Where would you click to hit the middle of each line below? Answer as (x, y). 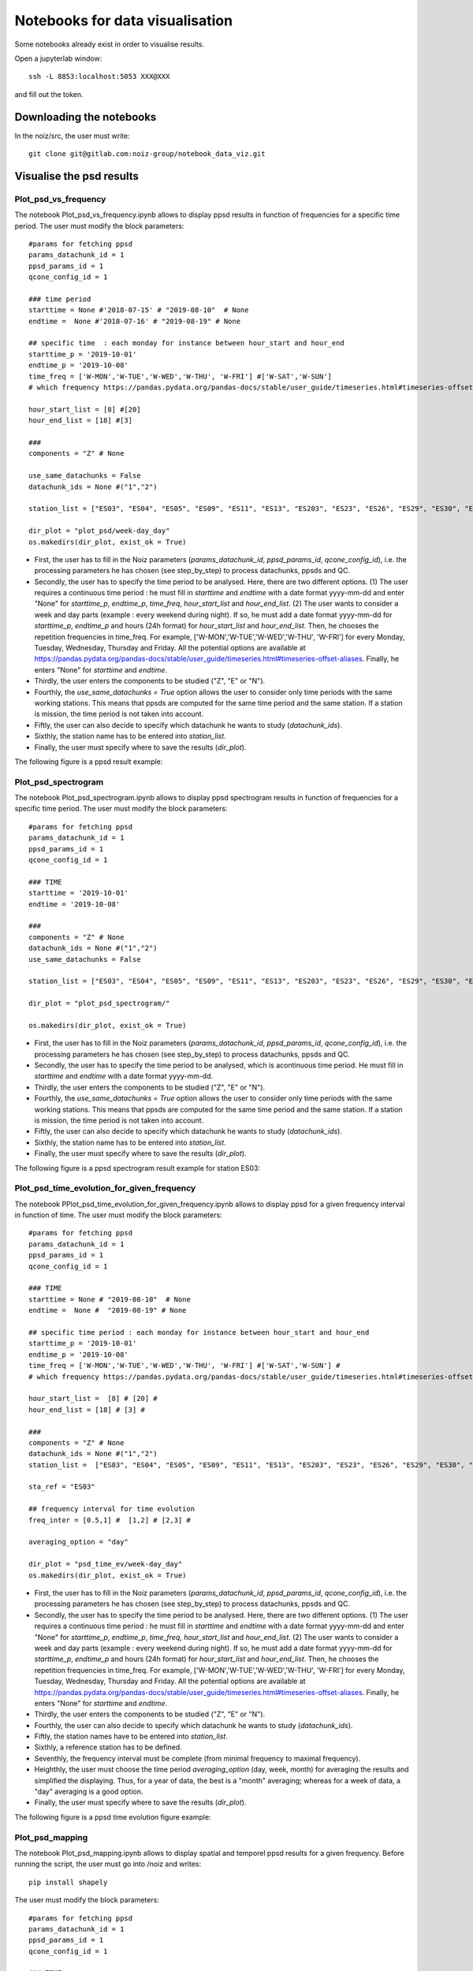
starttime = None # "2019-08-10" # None (110, 1299)
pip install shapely (68, 1882)
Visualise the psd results (77, 176)
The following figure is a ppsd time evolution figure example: (113, 1816)
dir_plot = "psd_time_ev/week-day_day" (106, 1564)
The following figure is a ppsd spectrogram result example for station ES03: (137, 1168)
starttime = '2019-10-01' (79, 893)
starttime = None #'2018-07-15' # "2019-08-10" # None (139, 310)
